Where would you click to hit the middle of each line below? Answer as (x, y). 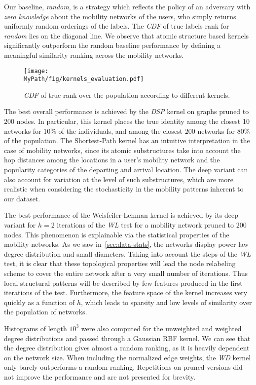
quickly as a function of (39, 302)
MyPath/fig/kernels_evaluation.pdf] (84, 79)
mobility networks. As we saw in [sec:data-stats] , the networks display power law (126, 244)
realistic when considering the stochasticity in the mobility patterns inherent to (124, 189)
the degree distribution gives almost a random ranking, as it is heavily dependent (127, 348)
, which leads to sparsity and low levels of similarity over (166, 302)
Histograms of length (36, 328)
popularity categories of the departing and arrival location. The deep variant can (126, 170)
